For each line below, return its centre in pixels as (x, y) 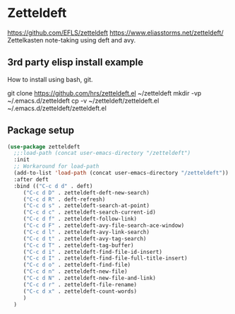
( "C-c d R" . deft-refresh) (64, 199)
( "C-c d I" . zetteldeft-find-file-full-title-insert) (106, 258)
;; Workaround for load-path (56, 167)
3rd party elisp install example (75, 63)
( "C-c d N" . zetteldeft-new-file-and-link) (90, 278)
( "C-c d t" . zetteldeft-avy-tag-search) (85, 238)
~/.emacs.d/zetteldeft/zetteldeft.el (57, 108)
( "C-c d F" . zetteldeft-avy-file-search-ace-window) (104, 226)
